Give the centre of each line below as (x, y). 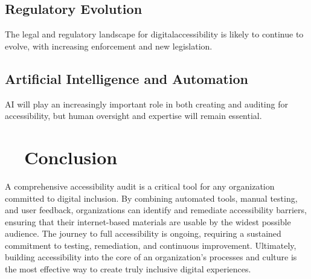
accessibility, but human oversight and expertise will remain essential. (133, 116)
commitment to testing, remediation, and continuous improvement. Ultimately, (151, 245)
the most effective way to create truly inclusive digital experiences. (128, 269)
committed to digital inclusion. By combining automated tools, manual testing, (151, 198)
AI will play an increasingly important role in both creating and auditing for (146, 104)
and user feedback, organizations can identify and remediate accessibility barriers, (156, 210)
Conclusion (71, 157)
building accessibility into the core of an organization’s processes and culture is (151, 257)
